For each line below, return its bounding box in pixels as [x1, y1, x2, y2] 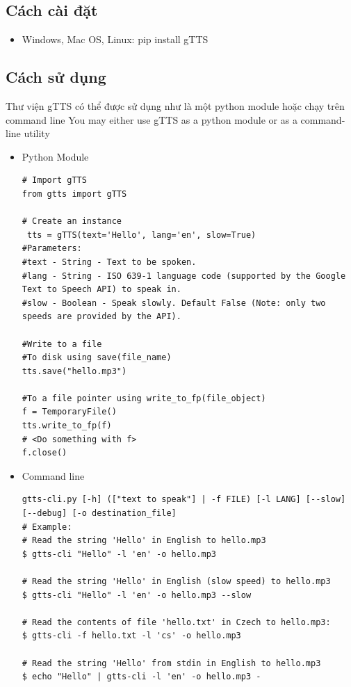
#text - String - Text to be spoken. [22, 257, 197, 267]
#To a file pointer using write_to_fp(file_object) [22, 393, 266, 403]
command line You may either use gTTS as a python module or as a [6, 112, 297, 127]
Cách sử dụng [6, 66, 106, 88]
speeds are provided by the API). [22, 312, 181, 322]
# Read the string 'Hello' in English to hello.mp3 [22, 535, 266, 546]
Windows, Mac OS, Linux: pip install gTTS [22, 32, 209, 47]
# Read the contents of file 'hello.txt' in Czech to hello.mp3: [22, 617, 331, 627]
